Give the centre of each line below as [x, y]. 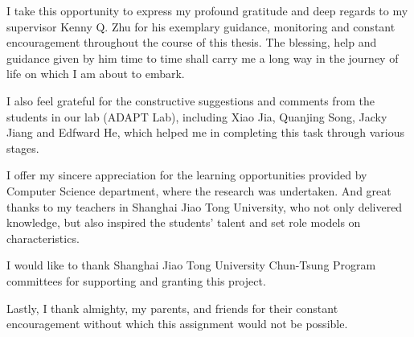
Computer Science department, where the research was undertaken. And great [199, 190]
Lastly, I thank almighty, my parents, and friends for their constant [172, 308]
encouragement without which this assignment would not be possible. [177, 324]
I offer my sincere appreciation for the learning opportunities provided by [187, 175]
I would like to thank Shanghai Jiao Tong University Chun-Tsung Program [191, 265]
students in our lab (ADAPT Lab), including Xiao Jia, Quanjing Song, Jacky [197, 116]
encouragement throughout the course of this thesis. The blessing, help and [192, 42]
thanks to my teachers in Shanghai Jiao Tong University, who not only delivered [205, 206]
